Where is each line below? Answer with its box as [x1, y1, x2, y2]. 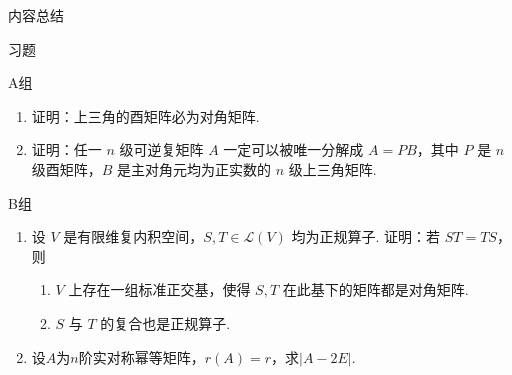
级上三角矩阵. [288, 158, 377, 179]
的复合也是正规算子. [100, 312, 231, 333]
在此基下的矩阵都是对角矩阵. [282, 279, 469, 300]
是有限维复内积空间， [63, 226, 204, 247]
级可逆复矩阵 [119, 139, 204, 160]
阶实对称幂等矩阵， [78, 346, 205, 367]
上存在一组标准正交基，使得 [68, 279, 251, 300]
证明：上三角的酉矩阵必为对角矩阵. [31, 105, 260, 126]
